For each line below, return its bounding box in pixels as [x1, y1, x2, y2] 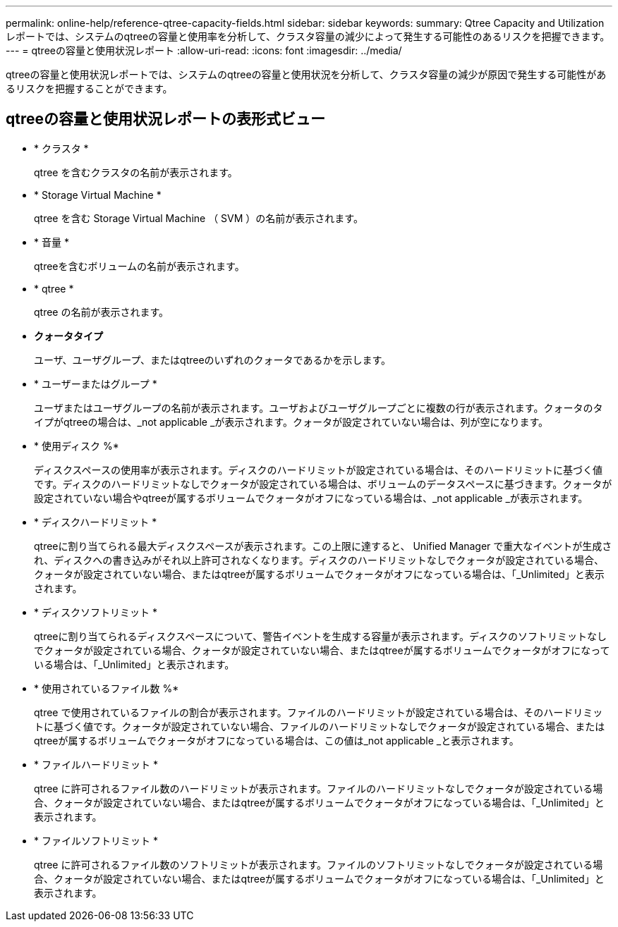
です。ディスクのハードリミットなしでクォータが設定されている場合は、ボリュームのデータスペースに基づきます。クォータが [34, 477, 612, 490]
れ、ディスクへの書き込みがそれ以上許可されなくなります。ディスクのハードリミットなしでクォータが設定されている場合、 [34, 553, 604, 566]
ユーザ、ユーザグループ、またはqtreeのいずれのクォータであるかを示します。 [34, 353, 392, 366]
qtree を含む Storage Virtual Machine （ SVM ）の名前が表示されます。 [34, 211, 363, 224]
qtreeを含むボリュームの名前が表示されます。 [34, 259, 245, 272]
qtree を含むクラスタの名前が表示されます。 [34, 166, 238, 178]
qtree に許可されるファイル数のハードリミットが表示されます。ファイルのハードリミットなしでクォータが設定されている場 [34, 782, 603, 794]
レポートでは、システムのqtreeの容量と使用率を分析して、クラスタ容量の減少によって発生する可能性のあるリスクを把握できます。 [6, 30, 610, 42]
